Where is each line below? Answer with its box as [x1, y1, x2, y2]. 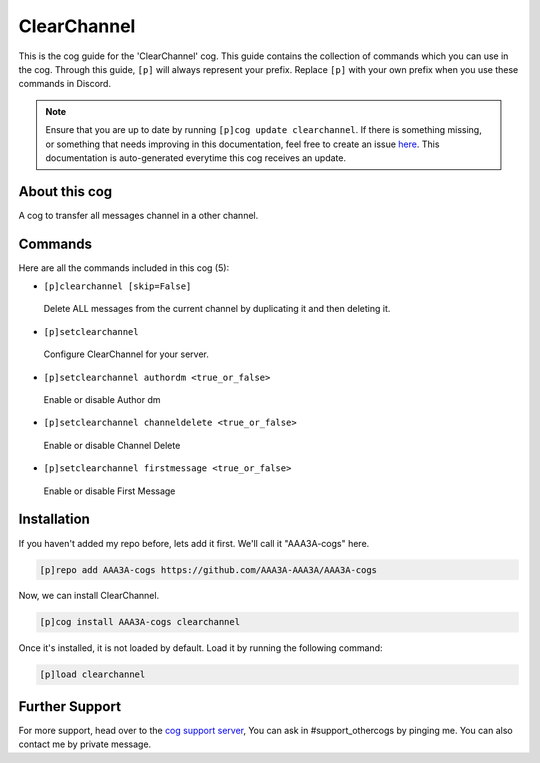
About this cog [18, 183, 113, 200]
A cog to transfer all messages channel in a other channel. [18, 209, 259, 221]
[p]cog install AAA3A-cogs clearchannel [39, 616, 240, 628]
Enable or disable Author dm [43, 394, 161, 406]
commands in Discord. [18, 78, 112, 90]
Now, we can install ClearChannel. [18, 590, 160, 602]
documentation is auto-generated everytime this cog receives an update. [45, 151, 347, 164]
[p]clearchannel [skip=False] [43, 281, 192, 292]
